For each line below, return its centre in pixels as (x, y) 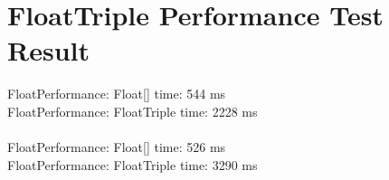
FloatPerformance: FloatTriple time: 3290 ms (133, 164)
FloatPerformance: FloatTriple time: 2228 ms (133, 111)
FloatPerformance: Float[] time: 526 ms (117, 147)
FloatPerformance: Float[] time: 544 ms (117, 94)
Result (48, 50)
